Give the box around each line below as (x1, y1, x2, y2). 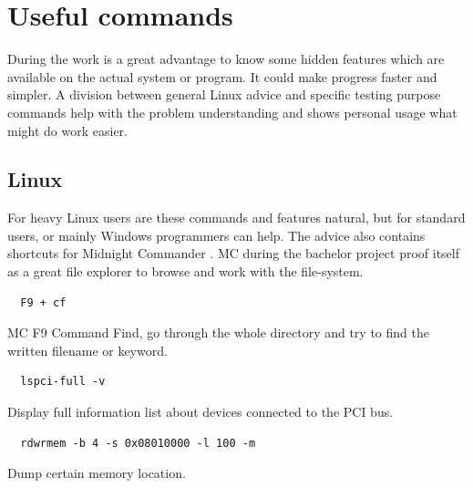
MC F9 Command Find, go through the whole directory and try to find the (7, 323, 429, 342)
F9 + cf (20, 296, 67, 309)
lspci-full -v (20, 375, 106, 389)
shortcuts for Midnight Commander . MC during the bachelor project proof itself (7, 244, 460, 263)
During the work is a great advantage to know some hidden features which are (7, 49, 445, 68)
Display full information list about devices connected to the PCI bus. (7, 402, 394, 421)
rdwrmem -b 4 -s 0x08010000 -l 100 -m (20, 436, 256, 450)
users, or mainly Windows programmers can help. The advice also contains (7, 225, 426, 244)
